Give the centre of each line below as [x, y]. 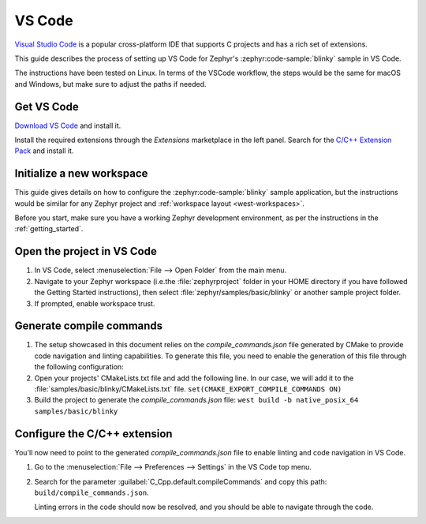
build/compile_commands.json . [92, 492]
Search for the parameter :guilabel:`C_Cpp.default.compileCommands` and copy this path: [181, 481]
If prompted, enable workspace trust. [95, 303]
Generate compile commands [89, 326]
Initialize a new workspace [81, 174]
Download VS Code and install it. [68, 125]
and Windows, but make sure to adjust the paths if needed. [110, 84]
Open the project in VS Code [86, 251]
